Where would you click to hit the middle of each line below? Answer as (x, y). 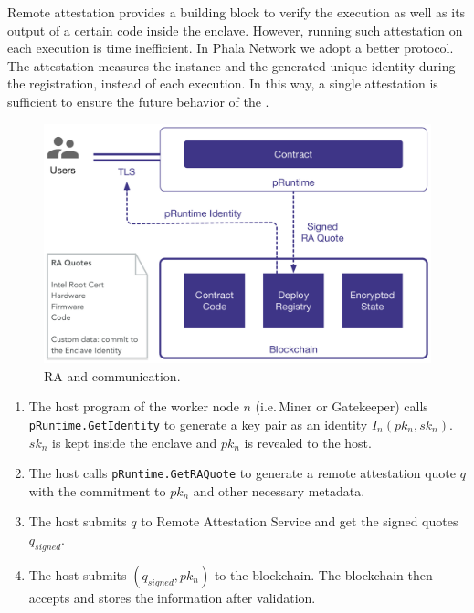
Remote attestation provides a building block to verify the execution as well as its (237, 12)
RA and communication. (112, 375)
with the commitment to (97, 490)
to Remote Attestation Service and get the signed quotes (300, 521)
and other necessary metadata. (279, 490)
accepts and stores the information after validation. (172, 597)
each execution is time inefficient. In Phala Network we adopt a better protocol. (231, 48)
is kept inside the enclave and (135, 442)
